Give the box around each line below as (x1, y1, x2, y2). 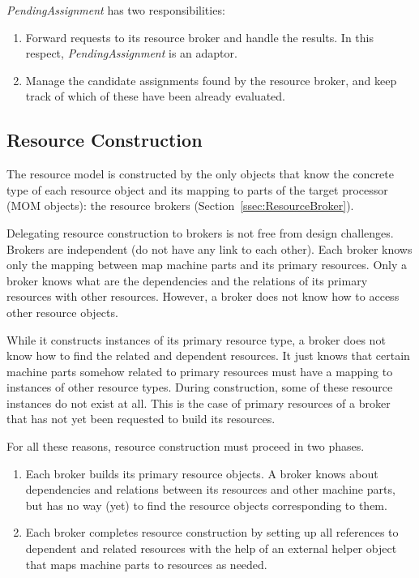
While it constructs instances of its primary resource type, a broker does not (6, 331, 386, 348)
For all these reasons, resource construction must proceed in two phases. (6, 438, 365, 455)
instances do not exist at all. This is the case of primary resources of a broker (6, 394, 391, 411)
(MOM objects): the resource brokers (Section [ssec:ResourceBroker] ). (6, 197, 354, 214)
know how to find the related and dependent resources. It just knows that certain (6, 347, 410, 364)
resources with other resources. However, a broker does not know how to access (6, 288, 400, 305)
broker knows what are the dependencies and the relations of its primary (6, 272, 368, 289)
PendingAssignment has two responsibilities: (6, 2, 225, 18)
